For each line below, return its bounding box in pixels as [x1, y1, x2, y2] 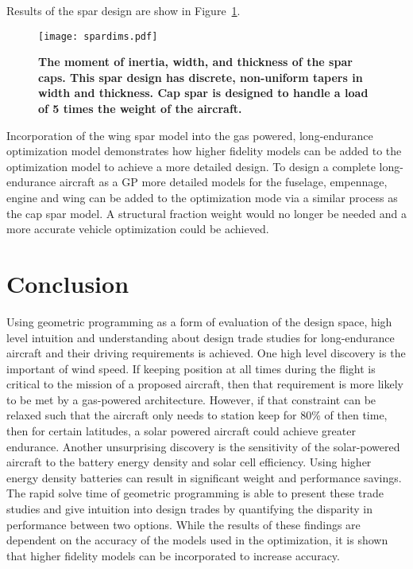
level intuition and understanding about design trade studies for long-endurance [6, 329, 395, 345]
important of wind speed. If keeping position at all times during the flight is [6, 360, 376, 376]
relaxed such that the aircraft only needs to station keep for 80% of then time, [6, 407, 388, 423]
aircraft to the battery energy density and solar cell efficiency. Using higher [6, 454, 372, 470]
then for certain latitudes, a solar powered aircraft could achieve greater [6, 423, 356, 439]
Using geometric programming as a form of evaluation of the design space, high [6, 313, 392, 329]
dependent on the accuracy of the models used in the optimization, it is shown [6, 532, 388, 548]
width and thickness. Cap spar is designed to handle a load [38, 84, 369, 101]
